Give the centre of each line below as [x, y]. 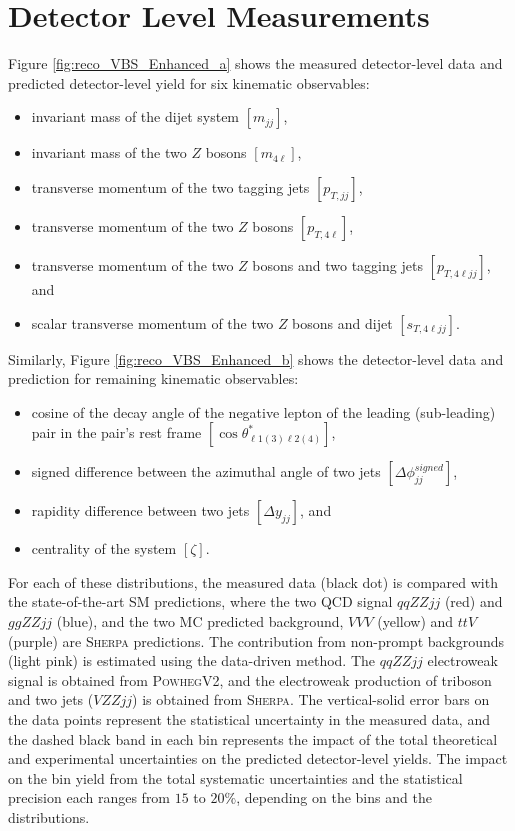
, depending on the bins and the [334, 797]
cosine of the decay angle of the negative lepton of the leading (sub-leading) [263, 411]
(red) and [473, 601]
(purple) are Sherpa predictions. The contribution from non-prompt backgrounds [256, 640]
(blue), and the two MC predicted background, [200, 621]
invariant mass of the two [109, 152]
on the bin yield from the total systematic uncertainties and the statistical [235, 777]
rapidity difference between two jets [140, 510]
